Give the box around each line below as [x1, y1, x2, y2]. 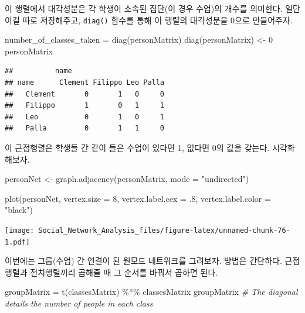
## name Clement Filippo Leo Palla [5, 78, 165, 87]
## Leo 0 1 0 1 [5, 112, 165, 121]
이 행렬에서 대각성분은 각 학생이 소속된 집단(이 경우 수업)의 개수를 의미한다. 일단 [5, 2, 300, 14]
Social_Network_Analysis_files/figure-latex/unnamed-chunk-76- [38, 226, 290, 235]
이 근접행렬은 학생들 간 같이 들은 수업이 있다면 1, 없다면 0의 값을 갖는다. [5, 142, 270, 153]
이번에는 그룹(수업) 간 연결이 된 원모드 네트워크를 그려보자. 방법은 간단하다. [5, 254, 282, 267]
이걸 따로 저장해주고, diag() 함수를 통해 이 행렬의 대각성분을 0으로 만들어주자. [5, 13, 293, 26]
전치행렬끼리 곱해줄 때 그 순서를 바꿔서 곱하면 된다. [30, 266, 218, 278]
